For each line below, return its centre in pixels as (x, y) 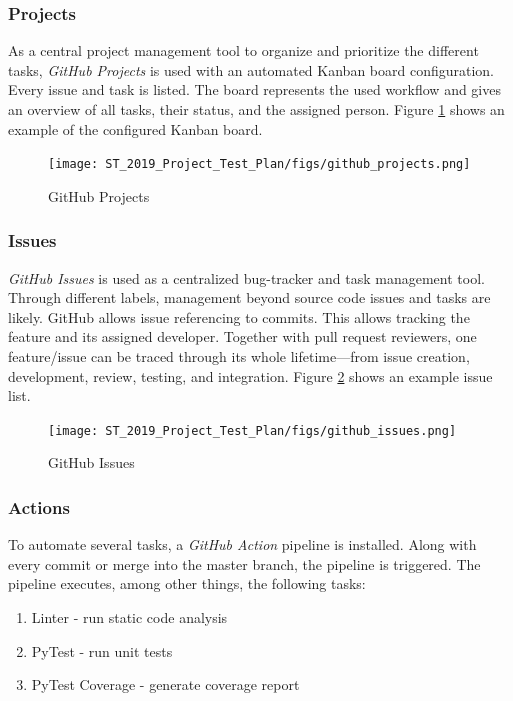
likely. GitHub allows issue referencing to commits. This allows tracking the (239, 316)
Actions (39, 506)
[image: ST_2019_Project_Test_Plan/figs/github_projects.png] (259, 164)
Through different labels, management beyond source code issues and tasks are (249, 297)
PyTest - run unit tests (102, 650)
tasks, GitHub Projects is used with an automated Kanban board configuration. (251, 69)
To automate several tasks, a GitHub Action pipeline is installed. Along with (242, 544)
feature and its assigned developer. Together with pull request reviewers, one (242, 336)
